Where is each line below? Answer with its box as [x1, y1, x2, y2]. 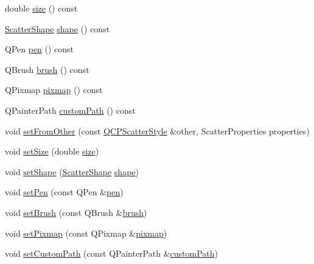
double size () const [5, 2, 78, 14]
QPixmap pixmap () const [5, 83, 103, 96]
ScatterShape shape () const [5, 22, 110, 35]
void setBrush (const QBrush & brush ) [5, 206, 147, 218]
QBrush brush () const [5, 63, 89, 75]
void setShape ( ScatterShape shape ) [5, 165, 139, 178]
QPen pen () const [5, 43, 74, 55]
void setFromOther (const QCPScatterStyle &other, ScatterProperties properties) [5, 124, 310, 137]
